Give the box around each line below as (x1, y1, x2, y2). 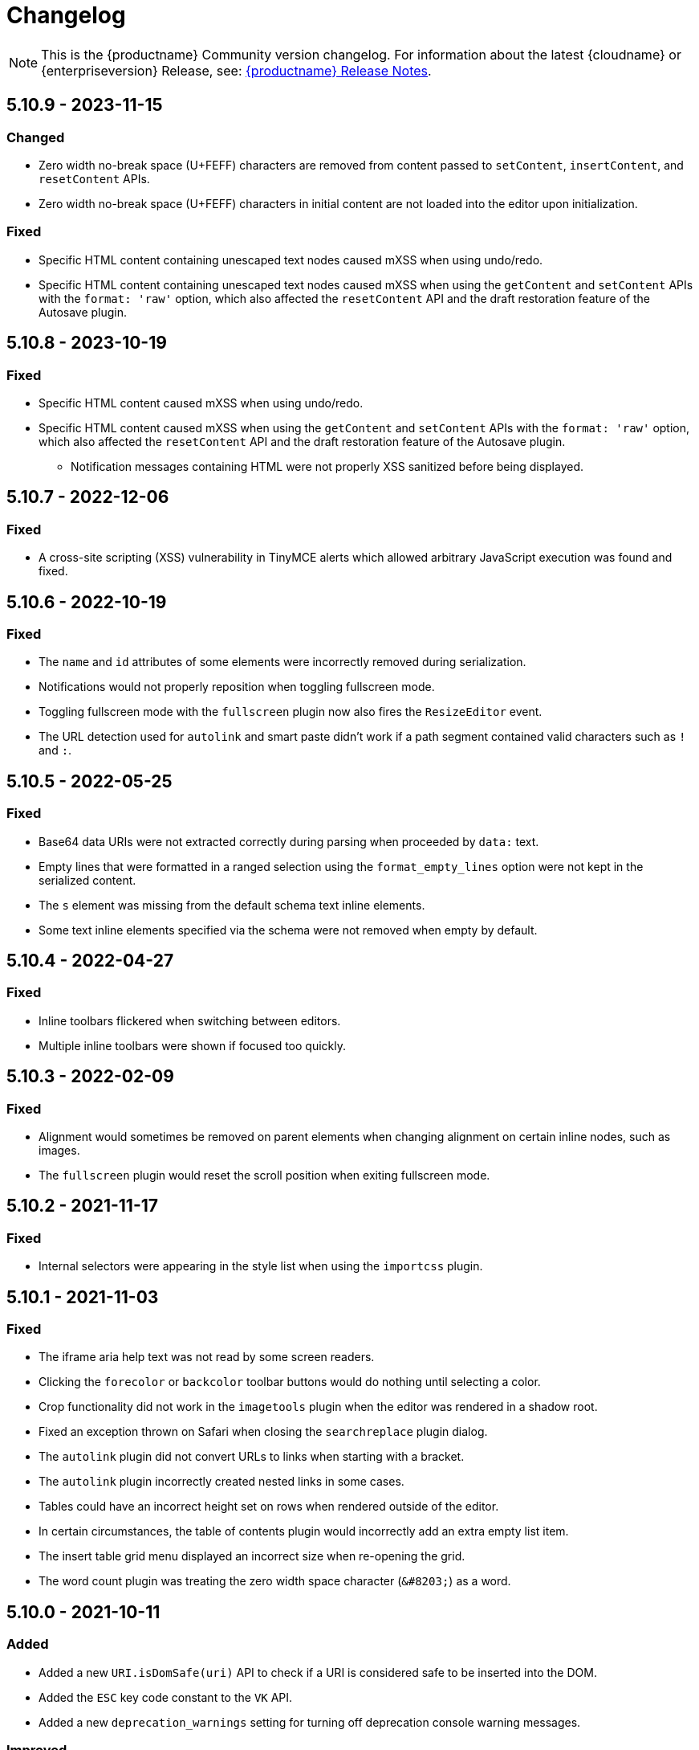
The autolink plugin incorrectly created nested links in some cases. (39, 1474, 404, 1489)
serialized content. (39, 873, 136, 887)
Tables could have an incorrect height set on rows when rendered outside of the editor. (39, 1499, 499, 1514)
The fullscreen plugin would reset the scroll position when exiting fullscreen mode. (39, 1168, 490, 1183)
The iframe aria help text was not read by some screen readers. (39, 1350, 375, 1364)
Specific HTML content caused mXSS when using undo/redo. (39, 395, 364, 410)
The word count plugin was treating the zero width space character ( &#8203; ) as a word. (39, 1574, 511, 1588)
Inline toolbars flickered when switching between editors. (39, 1013, 341, 1028)
